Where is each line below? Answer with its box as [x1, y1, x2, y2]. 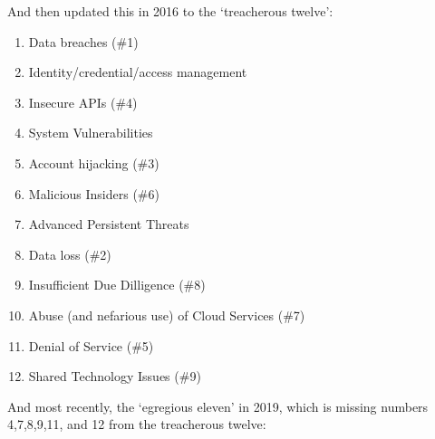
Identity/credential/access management [28, 62, 247, 81]
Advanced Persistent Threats [28, 215, 189, 234]
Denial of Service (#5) [28, 336, 154, 355]
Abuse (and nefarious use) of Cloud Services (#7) [28, 305, 305, 324]
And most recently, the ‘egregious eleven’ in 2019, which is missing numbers [7, 396, 429, 415]
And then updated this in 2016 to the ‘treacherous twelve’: [7, 2, 333, 20]
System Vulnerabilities [28, 123, 153, 142]
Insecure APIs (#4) [28, 92, 138, 111]
